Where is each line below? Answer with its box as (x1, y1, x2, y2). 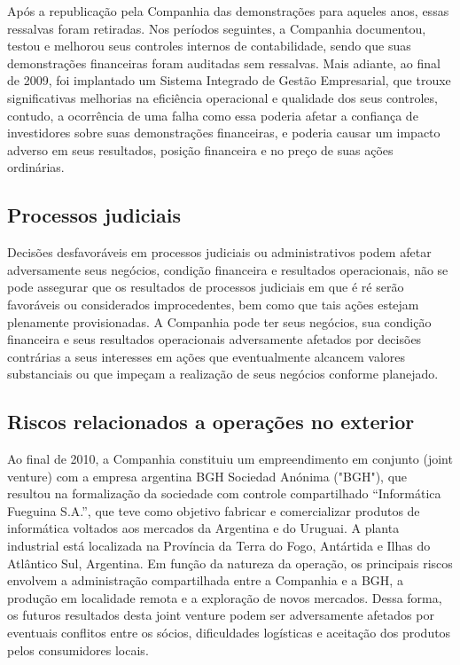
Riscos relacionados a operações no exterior (7, 408, 415, 435)
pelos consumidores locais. (7, 640, 149, 659)
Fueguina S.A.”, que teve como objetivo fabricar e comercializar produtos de (7, 501, 420, 520)
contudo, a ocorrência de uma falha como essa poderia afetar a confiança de (7, 106, 418, 124)
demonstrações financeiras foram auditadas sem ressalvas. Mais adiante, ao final (7, 53, 441, 72)
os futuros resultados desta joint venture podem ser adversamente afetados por (7, 606, 434, 624)
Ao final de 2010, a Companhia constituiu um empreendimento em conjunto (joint (7, 450, 453, 468)
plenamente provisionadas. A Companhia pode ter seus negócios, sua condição (7, 312, 432, 331)
